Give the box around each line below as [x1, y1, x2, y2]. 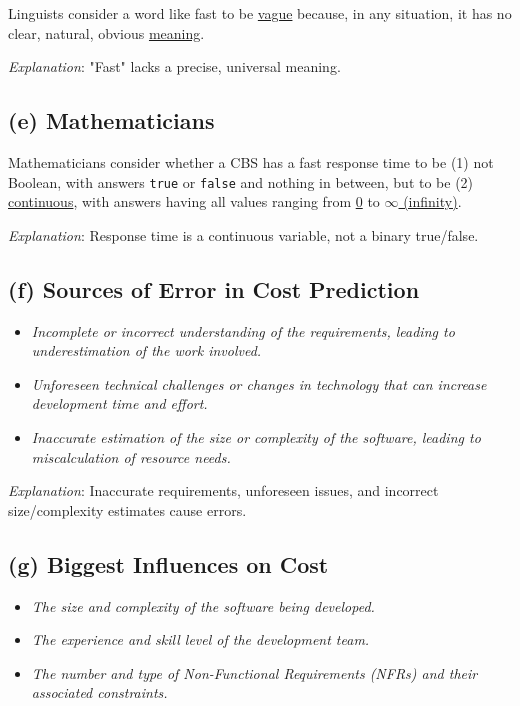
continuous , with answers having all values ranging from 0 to [8, 191, 380, 212]
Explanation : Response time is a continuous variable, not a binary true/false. [8, 224, 479, 245]
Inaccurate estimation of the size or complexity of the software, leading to [31, 427, 481, 447]
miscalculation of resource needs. [31, 446, 231, 467]
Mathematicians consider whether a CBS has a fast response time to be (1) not [8, 151, 494, 172]
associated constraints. [31, 682, 168, 703]
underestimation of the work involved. [31, 340, 262, 361]
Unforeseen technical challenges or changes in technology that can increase [31, 373, 487, 394]
